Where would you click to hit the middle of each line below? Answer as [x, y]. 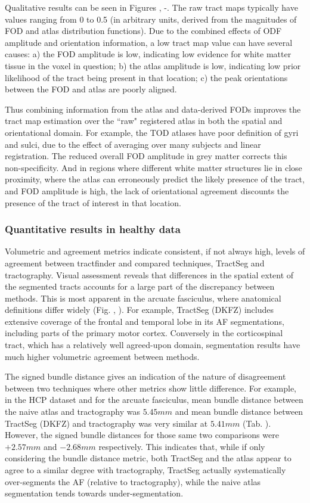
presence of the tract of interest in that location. [93, 202]
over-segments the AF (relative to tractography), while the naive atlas [133, 481]
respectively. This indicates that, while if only [182, 446]
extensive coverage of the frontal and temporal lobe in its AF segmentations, [145, 321]
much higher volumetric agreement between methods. [102, 356]
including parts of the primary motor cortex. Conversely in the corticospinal [144, 333]
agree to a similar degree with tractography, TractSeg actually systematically [145, 470]
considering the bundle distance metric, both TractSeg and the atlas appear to [148, 458]
